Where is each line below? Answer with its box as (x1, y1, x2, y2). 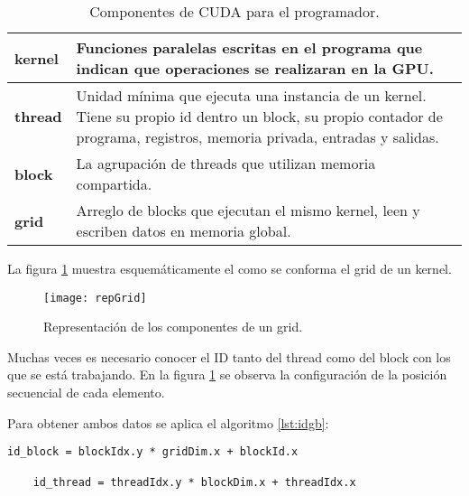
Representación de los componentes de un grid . (43, 317, 303, 336)
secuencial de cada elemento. (7, 383, 165, 402)
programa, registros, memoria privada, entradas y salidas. (76, 126, 439, 147)
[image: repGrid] (43, 291, 147, 304)
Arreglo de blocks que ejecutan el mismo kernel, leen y (76, 200, 420, 220)
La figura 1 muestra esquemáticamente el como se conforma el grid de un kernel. (7, 259, 452, 277)
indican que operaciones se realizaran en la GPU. (76, 58, 434, 79)
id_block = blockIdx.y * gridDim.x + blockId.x (7, 445, 299, 459)
